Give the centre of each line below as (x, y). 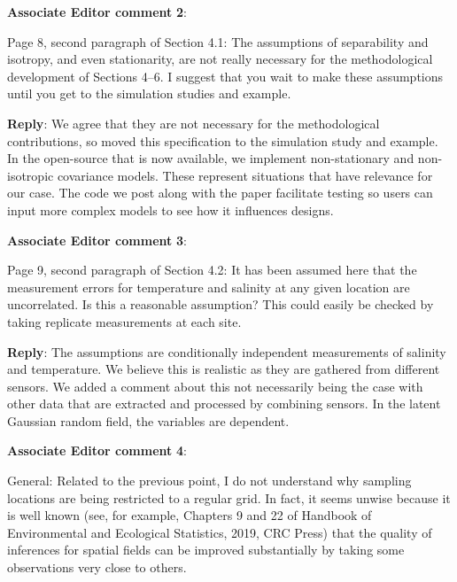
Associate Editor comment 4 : (97, 450)
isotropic (31, 175)
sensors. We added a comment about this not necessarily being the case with (215, 386)
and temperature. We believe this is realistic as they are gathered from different (224, 369)
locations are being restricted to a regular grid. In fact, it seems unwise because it (229, 497)
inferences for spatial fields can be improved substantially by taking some (206, 550)
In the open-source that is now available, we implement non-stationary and (211, 158)
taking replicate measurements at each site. (124, 321)
